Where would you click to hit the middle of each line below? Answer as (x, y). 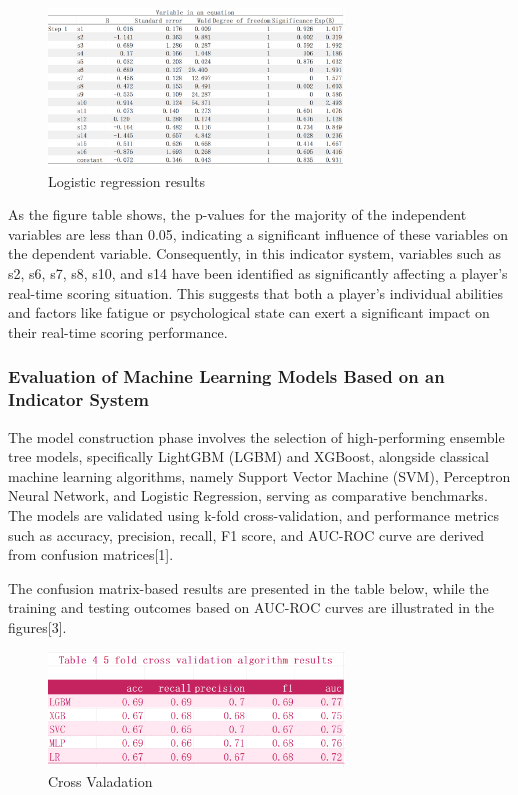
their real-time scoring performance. (118, 331)
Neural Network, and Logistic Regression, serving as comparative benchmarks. (248, 495)
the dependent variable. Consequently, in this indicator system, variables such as (254, 253)
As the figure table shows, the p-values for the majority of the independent (237, 214)
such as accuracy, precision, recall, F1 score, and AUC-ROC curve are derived (246, 534)
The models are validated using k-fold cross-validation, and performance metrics (253, 514)
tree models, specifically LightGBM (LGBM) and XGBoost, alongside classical (248, 456)
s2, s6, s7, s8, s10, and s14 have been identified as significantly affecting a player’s (258, 273)
